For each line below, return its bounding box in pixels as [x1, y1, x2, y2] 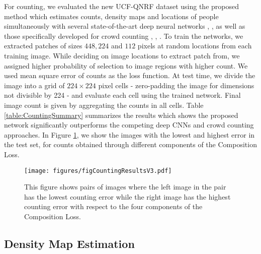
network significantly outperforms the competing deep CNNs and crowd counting [4, 119, 254, 130]
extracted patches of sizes [4, 40, 82, 51]
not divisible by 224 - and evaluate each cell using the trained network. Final [4, 90, 241, 100]
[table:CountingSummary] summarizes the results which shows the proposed [4, 109, 238, 120]
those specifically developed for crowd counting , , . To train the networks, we [4, 30, 243, 41]
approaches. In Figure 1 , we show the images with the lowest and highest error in [4, 129, 255, 140]
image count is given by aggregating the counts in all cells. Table [4, 99, 204, 110]
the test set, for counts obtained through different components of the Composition [4, 139, 257, 150]
